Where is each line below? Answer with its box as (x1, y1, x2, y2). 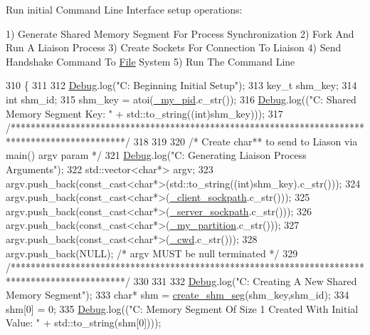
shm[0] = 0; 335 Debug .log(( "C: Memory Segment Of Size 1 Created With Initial (6, 301, 359, 316)
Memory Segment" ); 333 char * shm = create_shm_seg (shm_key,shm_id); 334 (6, 287, 349, 302)
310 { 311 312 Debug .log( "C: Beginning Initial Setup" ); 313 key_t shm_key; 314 (6, 78, 357, 93)
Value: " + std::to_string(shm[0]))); (6, 315, 162, 330)
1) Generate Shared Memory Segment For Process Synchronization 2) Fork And (6, 26, 354, 41)
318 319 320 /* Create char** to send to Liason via (133, 133, 358, 148)
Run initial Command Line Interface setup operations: (6, 2, 243, 16)
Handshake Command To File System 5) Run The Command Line (6, 53, 295, 68)
